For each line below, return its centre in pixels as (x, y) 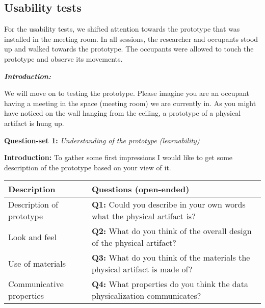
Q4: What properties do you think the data (170, 284)
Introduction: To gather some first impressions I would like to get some (118, 157)
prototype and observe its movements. (63, 58)
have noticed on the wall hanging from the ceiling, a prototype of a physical (123, 113)
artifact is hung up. (34, 123)
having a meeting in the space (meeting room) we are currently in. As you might (130, 103)
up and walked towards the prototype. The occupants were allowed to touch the (129, 49)
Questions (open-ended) (140, 189)
